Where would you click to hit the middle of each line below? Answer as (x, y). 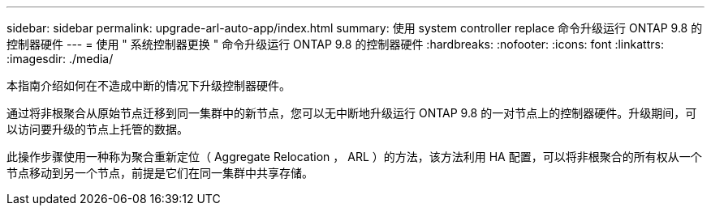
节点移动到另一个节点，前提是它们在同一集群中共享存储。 (160, 173)
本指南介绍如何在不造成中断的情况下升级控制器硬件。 (149, 85)
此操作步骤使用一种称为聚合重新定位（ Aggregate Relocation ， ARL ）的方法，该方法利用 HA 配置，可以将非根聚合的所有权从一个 (354, 157)
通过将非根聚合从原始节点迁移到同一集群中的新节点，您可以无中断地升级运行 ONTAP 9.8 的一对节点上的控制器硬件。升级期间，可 (352, 113)
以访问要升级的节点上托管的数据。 (97, 129)
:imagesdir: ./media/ (60, 59)
